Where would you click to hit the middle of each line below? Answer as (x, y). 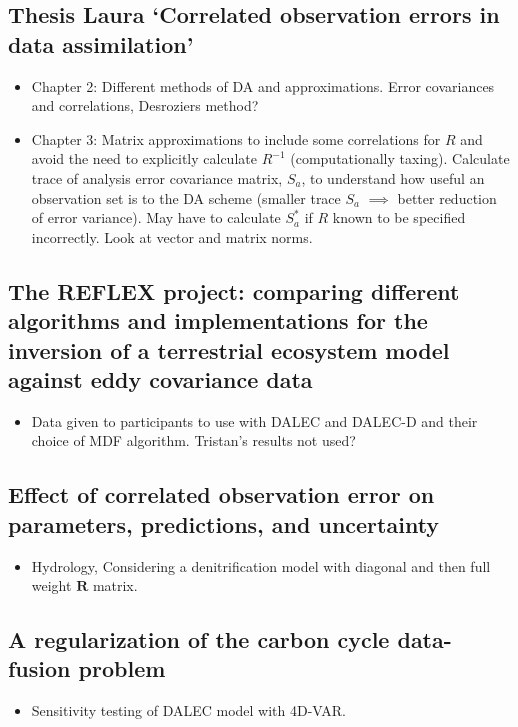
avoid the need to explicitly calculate (144, 158)
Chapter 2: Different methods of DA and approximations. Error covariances (263, 85)
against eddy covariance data (160, 378)
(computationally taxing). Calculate (400, 158)
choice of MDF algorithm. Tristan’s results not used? (193, 440)
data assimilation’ (101, 43)
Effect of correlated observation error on (221, 494)
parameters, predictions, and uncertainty (224, 523)
